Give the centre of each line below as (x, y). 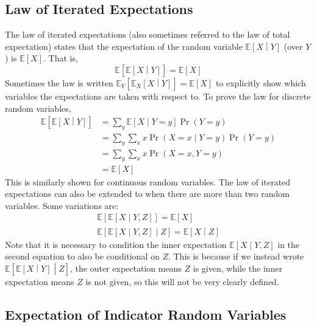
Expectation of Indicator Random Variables (146, 315)
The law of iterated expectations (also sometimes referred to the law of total (148, 34)
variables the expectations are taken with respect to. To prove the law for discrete (158, 96)
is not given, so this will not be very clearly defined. (182, 282)
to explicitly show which (261, 82)
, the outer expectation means (126, 268)
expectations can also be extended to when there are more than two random (147, 194)
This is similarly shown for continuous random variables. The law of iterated (148, 181)
